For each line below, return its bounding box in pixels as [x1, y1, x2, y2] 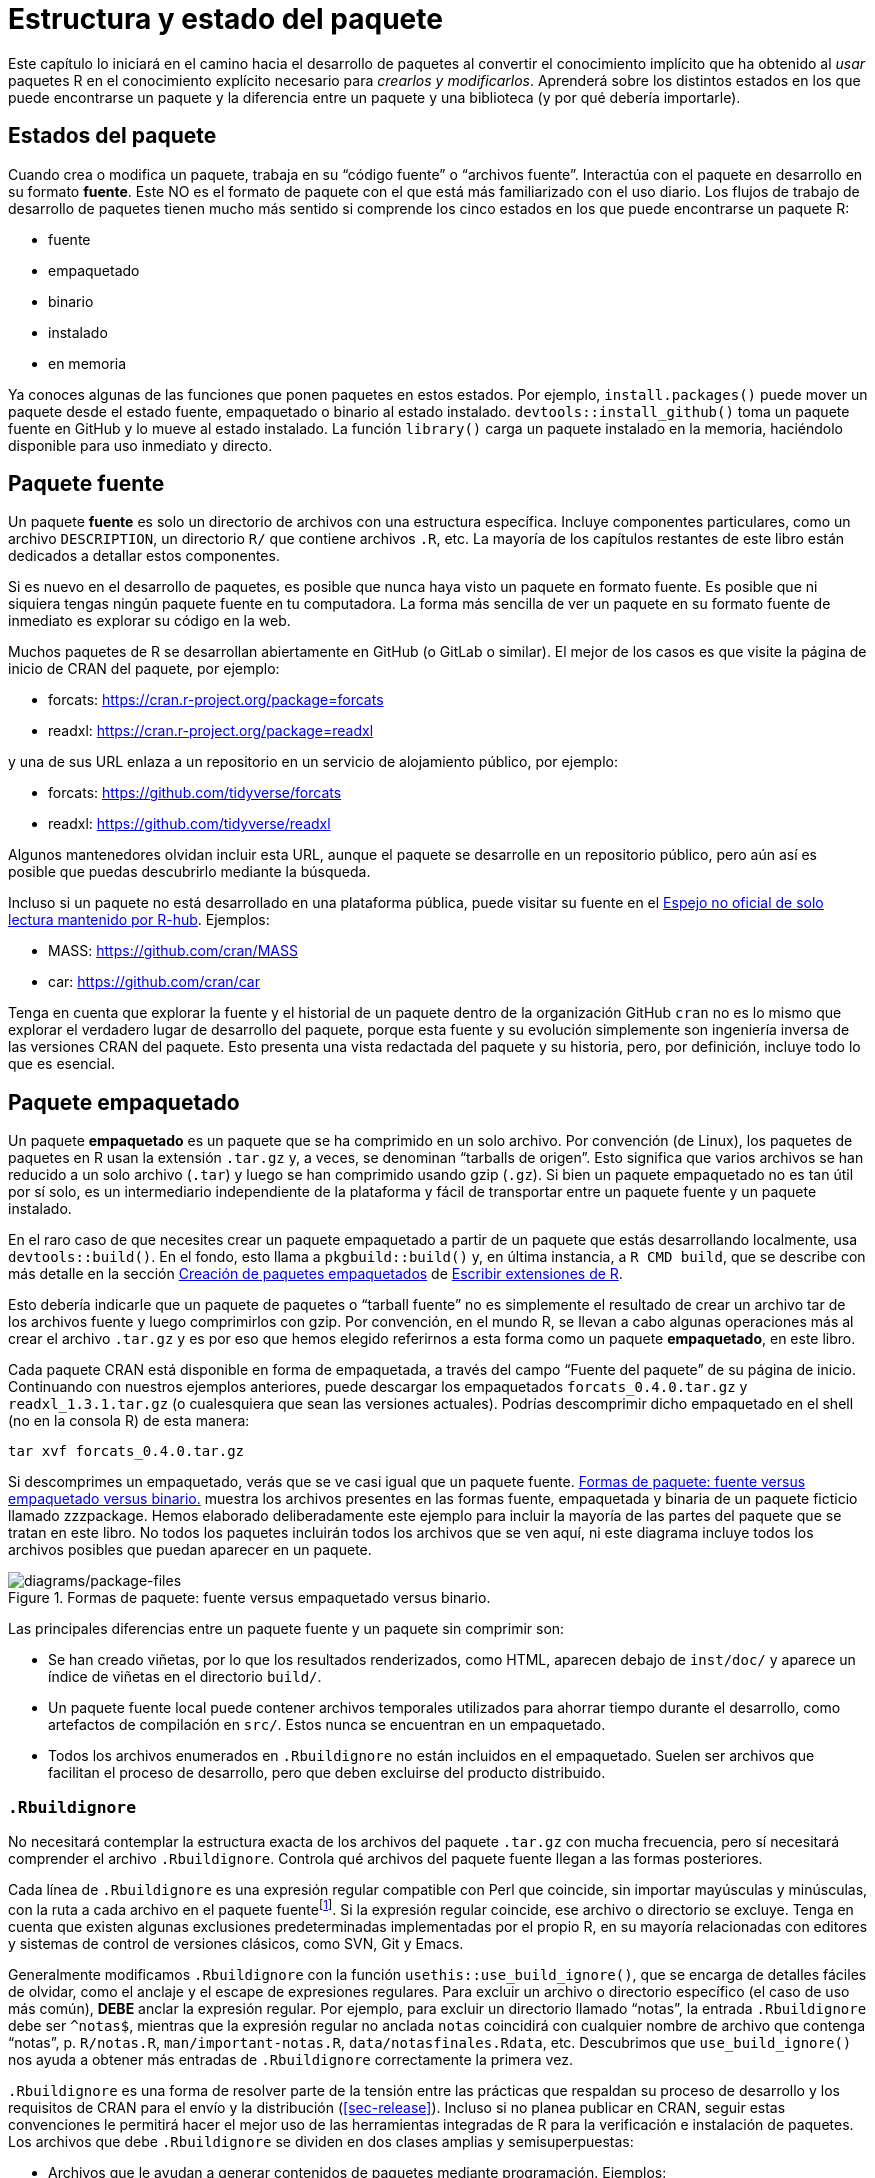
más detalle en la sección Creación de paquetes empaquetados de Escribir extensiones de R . [8, 1265, 623, 1283]
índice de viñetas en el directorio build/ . [48, 1668, 322, 1686]
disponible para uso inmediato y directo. [8, 436, 273, 454]
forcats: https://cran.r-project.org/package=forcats [48, 691, 384, 709]
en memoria [48, 354, 127, 372]
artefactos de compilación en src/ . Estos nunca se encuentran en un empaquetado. [48, 1716, 606, 1734]
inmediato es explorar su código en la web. [8, 612, 291, 630]
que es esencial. [8, 1055, 116, 1073]
